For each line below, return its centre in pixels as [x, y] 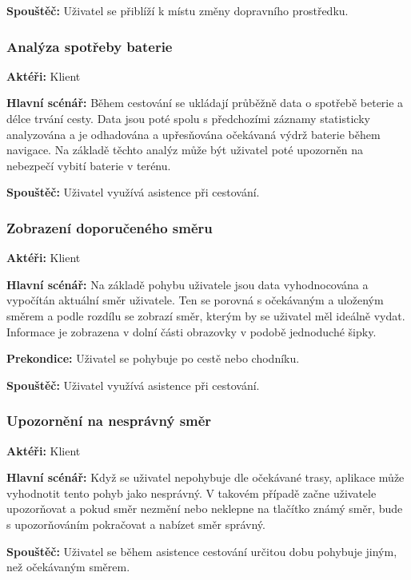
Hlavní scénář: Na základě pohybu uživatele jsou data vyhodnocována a [188, 284]
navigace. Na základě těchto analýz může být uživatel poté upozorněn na [185, 150]
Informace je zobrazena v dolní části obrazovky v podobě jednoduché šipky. [192, 331]
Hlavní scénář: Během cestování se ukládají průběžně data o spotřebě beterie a [205, 103]
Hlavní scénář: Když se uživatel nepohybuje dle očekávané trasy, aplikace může [205, 477]
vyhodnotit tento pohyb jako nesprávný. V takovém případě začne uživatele [192, 493]
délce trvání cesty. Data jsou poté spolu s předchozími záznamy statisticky [188, 118]
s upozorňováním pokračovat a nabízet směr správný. [136, 524]
